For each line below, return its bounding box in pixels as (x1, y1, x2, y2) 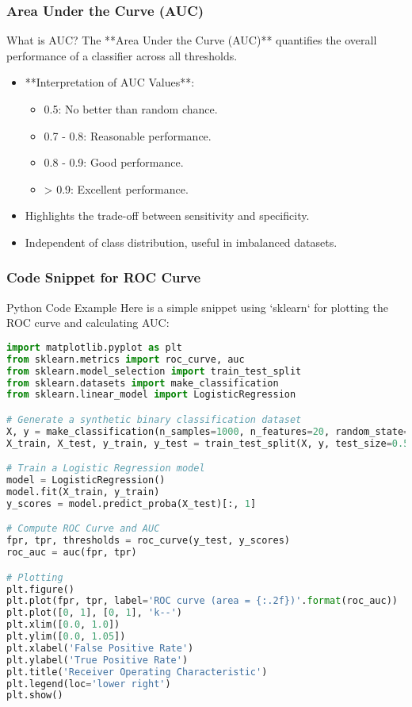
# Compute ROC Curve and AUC (6, 523, 160, 535)
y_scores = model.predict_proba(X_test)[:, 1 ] (6, 498, 257, 509)
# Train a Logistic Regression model (6, 463, 205, 475)
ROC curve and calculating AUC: (6, 314, 170, 331)
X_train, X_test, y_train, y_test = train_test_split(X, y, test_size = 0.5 (6, 437, 410, 449)
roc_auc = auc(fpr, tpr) (6, 547, 137, 559)
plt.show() (6, 690, 63, 701)
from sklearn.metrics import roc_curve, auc (6, 353, 245, 365)
